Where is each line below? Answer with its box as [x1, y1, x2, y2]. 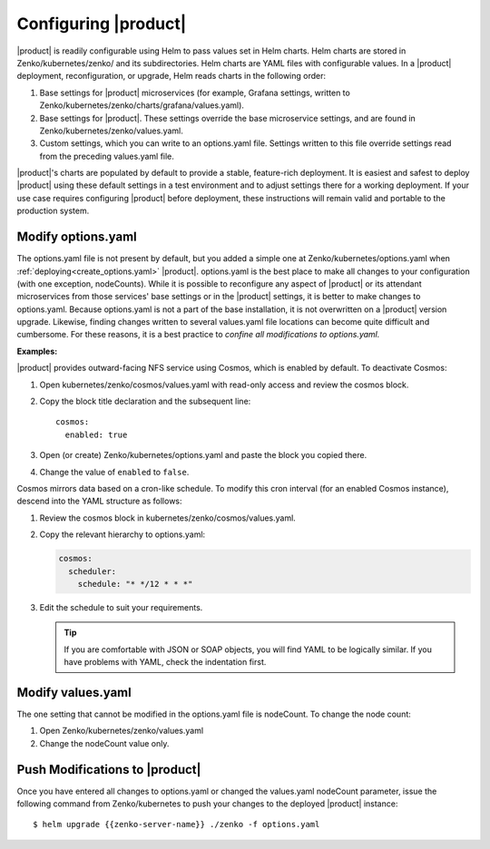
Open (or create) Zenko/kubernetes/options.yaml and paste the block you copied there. [39, 450, 367, 461]
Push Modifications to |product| [16, 762, 201, 777]
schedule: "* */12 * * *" [77, 579, 193, 589]
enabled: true [64, 429, 128, 440]
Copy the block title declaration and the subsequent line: [39, 395, 251, 407]
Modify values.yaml [16, 685, 132, 700]
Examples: [16, 346, 58, 356]
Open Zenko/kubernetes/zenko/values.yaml [39, 726, 204, 737]
